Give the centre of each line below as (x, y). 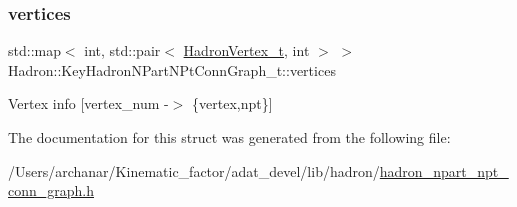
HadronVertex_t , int (246, 50)
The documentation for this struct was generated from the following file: (229, 137)
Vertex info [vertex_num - (88, 103)
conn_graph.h (51, 190)
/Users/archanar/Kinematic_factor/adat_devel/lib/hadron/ (194, 170)
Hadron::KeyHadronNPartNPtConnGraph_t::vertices (172, 69)
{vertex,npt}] (232, 103)
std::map (34, 50)
